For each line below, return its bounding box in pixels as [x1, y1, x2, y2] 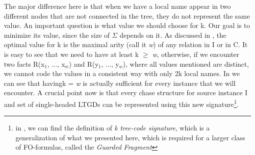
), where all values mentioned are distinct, [123, 58, 249, 69]
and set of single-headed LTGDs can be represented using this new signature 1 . [4, 97, 239, 109]
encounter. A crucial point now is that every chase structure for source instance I [4, 87, 248, 98]
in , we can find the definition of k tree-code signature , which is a [15, 123, 210, 133]
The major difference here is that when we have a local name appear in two [4, 1, 231, 11]
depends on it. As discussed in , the [119, 29, 227, 40]
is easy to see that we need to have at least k [4, 49, 139, 59]
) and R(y [69, 58, 99, 69]
